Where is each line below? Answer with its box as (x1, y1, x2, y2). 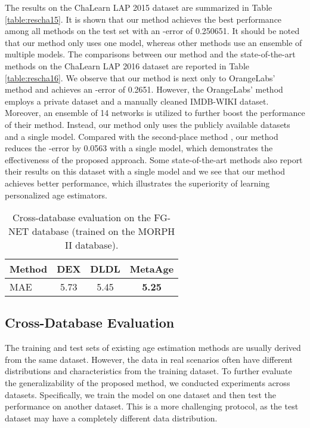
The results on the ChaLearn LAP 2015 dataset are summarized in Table (5, 1, 272, 13)
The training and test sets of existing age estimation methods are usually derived (5, 341, 301, 354)
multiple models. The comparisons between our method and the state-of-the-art (5, 48, 296, 60)
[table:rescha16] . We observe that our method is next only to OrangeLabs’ (5, 71, 275, 84)
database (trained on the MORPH (32, 224, 175, 239)
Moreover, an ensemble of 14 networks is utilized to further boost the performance (5, 106, 305, 119)
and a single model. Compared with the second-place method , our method (5, 130, 278, 142)
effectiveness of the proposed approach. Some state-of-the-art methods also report (5, 153, 303, 166)
